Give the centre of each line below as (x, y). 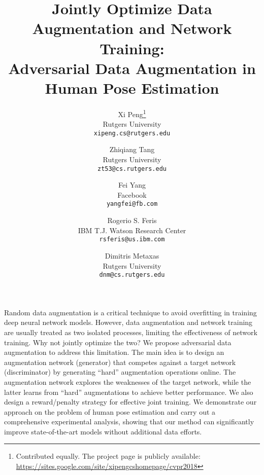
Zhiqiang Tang (132, 149)
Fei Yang (132, 185)
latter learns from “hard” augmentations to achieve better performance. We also (129, 392)
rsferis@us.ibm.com (132, 240)
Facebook (132, 194)
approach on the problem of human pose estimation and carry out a (110, 411)
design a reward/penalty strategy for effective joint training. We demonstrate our (130, 402)
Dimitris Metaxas (132, 255)
